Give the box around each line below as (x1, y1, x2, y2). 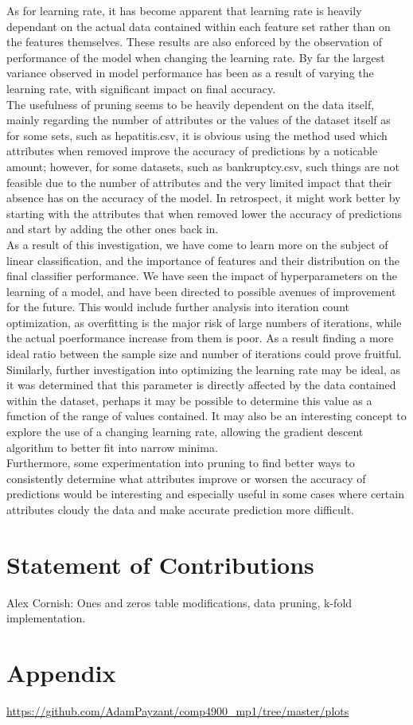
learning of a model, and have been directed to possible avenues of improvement (6, 283, 396, 299)
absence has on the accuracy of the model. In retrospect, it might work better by (6, 189, 401, 206)
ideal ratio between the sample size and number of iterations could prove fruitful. (6, 345, 402, 362)
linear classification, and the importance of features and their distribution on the (6, 251, 400, 268)
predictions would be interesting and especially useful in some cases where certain (6, 485, 404, 502)
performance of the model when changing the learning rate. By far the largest (6, 49, 385, 65)
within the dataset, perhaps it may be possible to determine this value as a (6, 392, 372, 408)
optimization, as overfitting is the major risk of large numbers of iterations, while (6, 314, 402, 330)
